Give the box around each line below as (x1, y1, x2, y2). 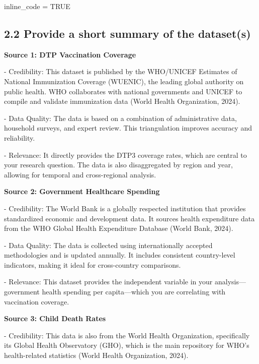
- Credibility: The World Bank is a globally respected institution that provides (4, 203, 246, 213)
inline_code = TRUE (4, 1, 70, 11)
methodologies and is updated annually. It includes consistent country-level (4, 250, 235, 260)
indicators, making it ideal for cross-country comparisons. (4, 259, 181, 270)
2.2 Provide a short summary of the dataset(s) (4, 25, 251, 41)
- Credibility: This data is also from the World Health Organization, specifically (4, 330, 250, 340)
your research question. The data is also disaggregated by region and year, (4, 159, 233, 170)
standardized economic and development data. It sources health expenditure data (4, 213, 255, 223)
